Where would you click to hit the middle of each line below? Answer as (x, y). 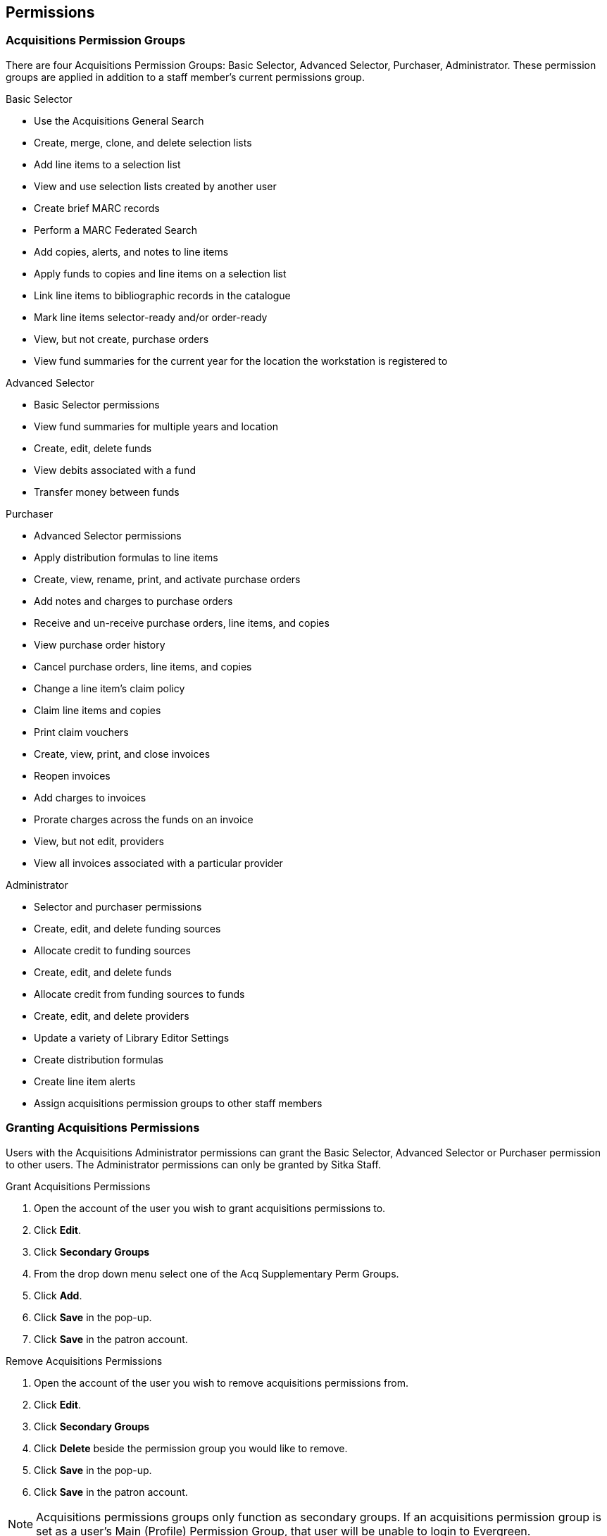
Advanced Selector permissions (108, 535)
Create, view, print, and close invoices (122, 754)
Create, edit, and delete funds (103, 972)
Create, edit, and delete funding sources (127, 928)
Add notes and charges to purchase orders (133, 601)
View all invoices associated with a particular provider (158, 863)
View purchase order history (100, 644)
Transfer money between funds (107, 492)
